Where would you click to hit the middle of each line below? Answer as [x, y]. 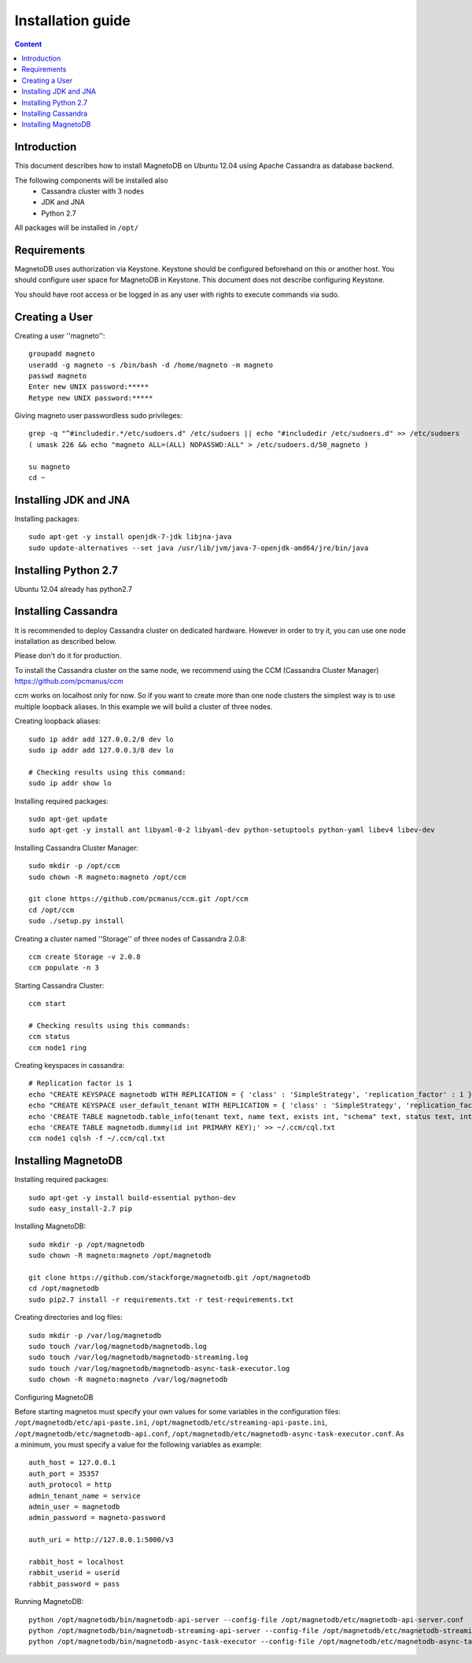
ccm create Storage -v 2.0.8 [85, 957]
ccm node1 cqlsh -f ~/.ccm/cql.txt [97, 1138]
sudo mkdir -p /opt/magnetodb [87, 1244]
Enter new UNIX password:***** [89, 387]
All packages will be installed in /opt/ [77, 227]
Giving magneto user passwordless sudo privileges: [98, 416]
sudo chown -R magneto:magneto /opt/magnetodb [120, 1256]
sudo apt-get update [68, 819]
